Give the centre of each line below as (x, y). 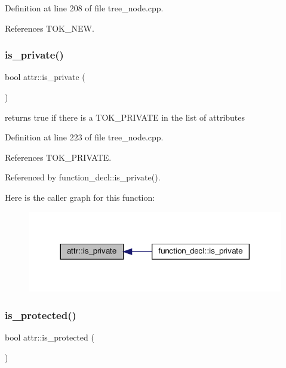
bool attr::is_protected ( (50, 337)
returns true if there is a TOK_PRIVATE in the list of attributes (125, 117)
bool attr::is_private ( (45, 77)
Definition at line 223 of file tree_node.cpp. (84, 137)
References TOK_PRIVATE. (58, 157)
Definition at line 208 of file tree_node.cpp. (84, 8)
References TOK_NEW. (50, 28)
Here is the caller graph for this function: (80, 197)
